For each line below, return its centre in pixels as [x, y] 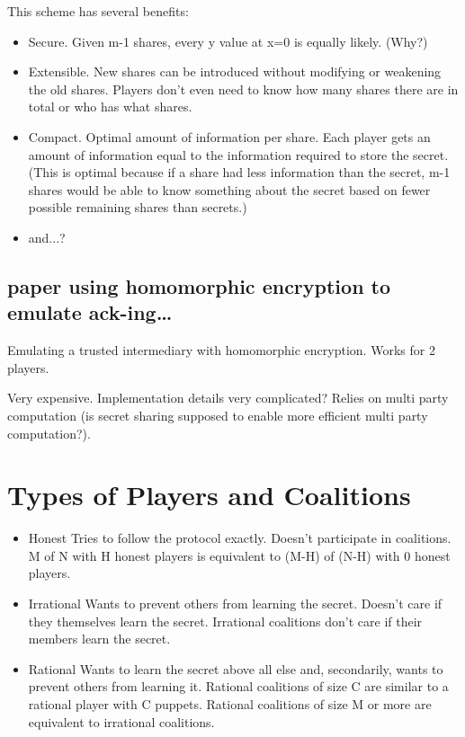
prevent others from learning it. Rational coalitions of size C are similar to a [238, 686]
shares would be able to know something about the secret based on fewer [229, 189]
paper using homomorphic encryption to [199, 285]
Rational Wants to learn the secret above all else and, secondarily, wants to [236, 668]
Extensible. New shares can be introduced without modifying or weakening [235, 71]
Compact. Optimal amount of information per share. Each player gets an [229, 136]
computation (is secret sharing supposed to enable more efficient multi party [218, 415]
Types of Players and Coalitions [209, 495]
